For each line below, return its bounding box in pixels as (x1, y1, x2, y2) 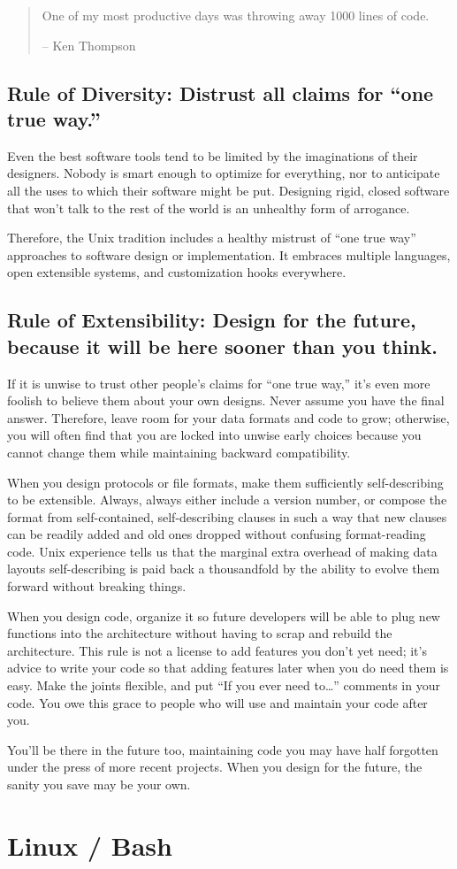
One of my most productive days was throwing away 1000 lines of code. (42, 6, 430, 24)
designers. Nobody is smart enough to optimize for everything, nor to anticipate (7, 164, 440, 182)
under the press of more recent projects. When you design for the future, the (7, 757, 423, 776)
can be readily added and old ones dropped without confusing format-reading (7, 525, 426, 543)
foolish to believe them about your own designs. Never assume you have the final (7, 391, 445, 410)
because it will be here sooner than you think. (7, 332, 438, 359)
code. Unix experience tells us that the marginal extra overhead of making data (7, 542, 438, 560)
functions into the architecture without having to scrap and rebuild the (7, 624, 392, 642)
